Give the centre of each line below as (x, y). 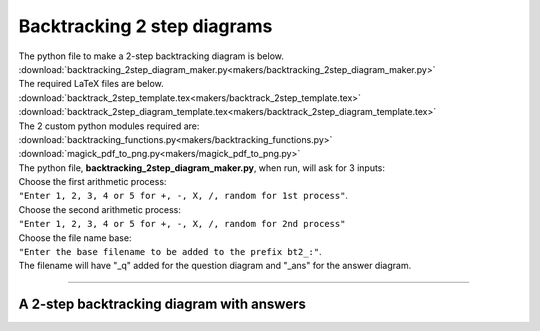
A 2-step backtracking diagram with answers (162, 304)
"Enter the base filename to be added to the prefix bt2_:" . (170, 252)
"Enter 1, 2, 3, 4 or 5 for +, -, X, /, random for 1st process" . (183, 196)
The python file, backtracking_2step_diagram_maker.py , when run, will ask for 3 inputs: (201, 167)
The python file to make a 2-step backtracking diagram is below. (151, 56)
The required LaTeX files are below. (91, 84)
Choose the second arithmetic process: (100, 209)
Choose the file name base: (75, 237)
